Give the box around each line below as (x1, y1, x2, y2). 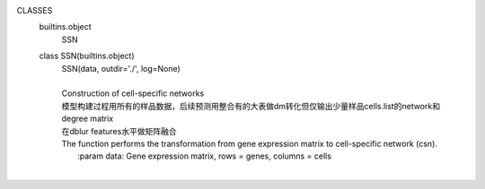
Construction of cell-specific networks (61, 88, 205, 99)
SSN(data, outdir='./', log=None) (61, 63, 181, 73)
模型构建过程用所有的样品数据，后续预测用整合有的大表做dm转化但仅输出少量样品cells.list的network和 (61, 100, 440, 111)
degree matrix (61, 113, 114, 125)
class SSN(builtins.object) (39, 50, 135, 62)
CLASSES (16, 5, 53, 15)
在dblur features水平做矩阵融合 (61, 125, 177, 136)
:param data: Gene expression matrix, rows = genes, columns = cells (77, 150, 332, 161)
